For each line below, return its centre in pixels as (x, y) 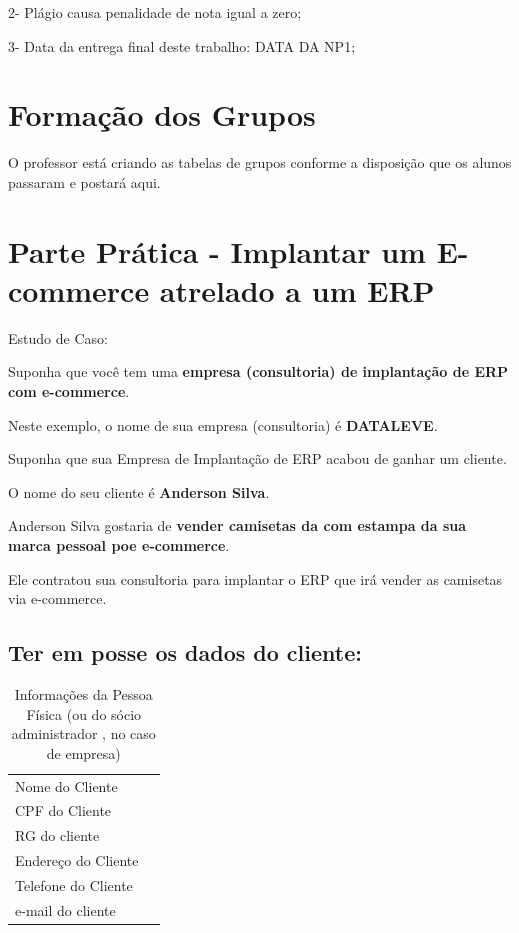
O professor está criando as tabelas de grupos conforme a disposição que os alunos (260, 162)
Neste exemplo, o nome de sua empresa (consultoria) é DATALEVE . (223, 424)
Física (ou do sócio (84, 713)
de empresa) (83, 752)
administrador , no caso (83, 733)
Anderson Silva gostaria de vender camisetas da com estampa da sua (237, 525)
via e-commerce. (57, 598)
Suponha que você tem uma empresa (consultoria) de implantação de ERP (258, 371)
